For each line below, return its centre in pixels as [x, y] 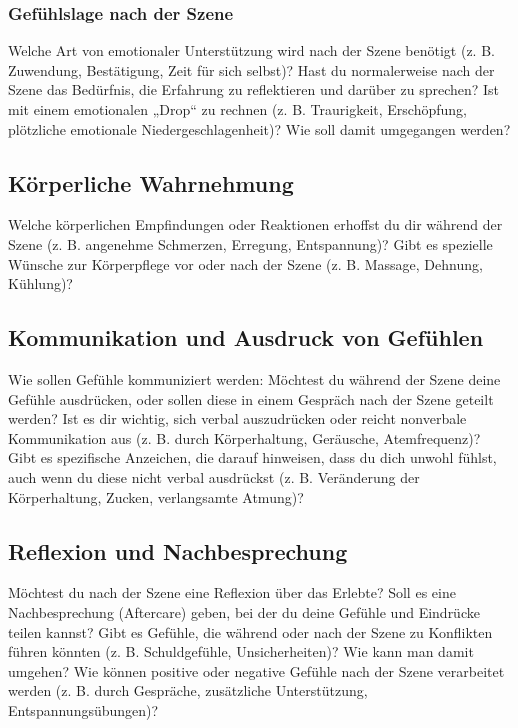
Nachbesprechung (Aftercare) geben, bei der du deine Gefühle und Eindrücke [244, 611]
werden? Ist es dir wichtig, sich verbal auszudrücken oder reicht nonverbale [237, 418]
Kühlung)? [40, 283]
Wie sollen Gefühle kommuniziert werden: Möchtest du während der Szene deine [254, 378]
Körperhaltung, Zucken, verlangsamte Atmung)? [156, 496]
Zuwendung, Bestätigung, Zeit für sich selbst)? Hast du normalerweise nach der [251, 69]
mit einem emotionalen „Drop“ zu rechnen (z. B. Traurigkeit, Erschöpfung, [237, 109]
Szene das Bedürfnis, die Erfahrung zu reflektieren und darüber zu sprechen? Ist [254, 89]
